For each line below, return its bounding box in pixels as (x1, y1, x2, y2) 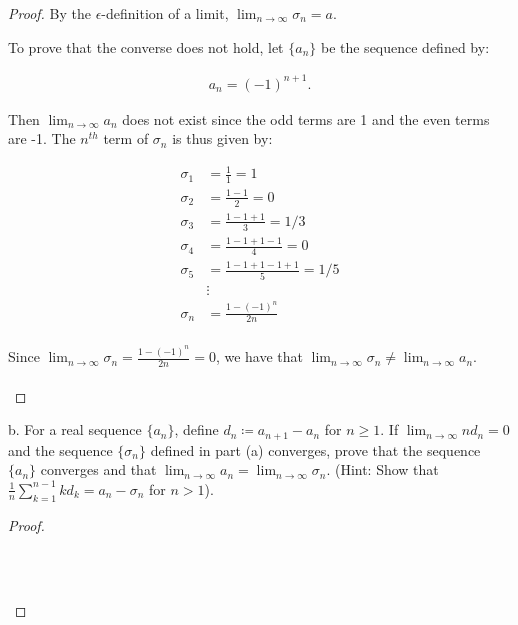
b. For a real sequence (8, 419, 142, 440)
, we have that (215, 346, 303, 367)
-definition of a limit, (101, 3, 229, 23)
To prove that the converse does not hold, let (8, 36, 284, 57)
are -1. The (8, 128, 76, 149)
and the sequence (8, 439, 113, 460)
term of (103, 128, 149, 149)
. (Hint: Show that (326, 459, 439, 480)
